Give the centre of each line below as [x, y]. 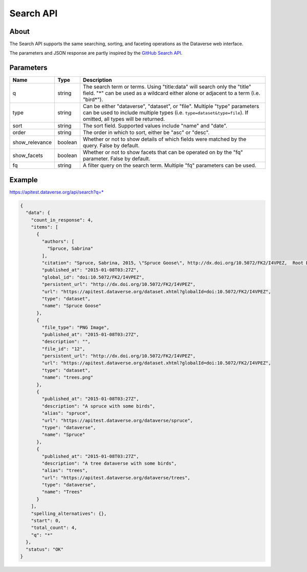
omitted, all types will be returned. [124, 119]
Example [24, 180]
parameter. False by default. [116, 159]
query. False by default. [111, 146]
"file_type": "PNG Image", [75, 327]
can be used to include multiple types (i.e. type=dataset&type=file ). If [166, 113]
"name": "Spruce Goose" [72, 306]
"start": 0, [46, 521]
